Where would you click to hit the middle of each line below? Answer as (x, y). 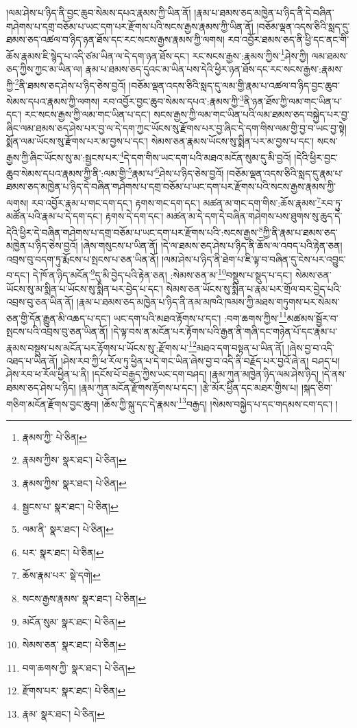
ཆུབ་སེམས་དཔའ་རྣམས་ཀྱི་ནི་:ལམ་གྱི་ (67, 173)
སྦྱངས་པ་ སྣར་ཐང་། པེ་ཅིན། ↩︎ (70, 506)
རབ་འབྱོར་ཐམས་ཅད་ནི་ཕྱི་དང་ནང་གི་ (288, 39)
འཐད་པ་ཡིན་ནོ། (32, 360)
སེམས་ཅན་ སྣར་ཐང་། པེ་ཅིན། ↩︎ (74, 645)
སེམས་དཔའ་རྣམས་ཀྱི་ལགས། (53, 101)
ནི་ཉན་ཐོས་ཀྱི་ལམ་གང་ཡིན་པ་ (293, 101)
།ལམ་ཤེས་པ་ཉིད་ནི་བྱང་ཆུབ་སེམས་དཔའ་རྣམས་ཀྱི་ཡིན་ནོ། (99, 12)
